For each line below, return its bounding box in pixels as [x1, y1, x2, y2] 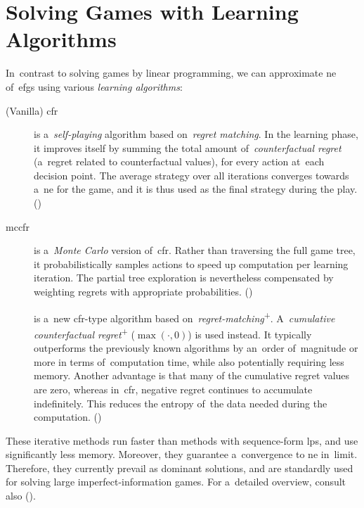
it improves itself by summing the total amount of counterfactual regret [34, 140, 342, 155]
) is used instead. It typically [188, 326, 312, 341]
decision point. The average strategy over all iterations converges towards [34, 167, 349, 182]
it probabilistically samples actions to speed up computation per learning [34, 256, 349, 271]
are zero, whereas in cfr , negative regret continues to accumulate [34, 381, 313, 396]
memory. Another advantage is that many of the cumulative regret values [34, 368, 350, 383]
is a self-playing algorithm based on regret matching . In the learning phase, [34, 127, 358, 141]
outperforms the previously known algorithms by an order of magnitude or [34, 341, 358, 355]
